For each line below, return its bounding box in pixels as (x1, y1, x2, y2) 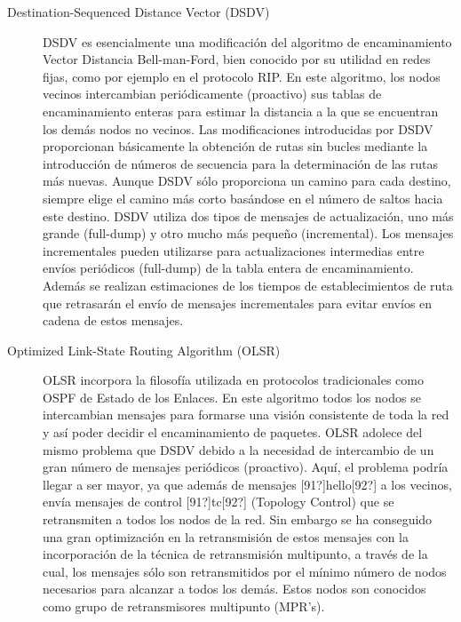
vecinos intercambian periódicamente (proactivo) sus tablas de (43, 84, 382, 103)
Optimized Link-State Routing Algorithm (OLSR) (7, 340, 281, 359)
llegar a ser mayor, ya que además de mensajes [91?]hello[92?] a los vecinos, (43, 474, 452, 493)
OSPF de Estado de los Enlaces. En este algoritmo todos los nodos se (43, 387, 421, 406)
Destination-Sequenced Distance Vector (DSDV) (7, 3, 270, 20)
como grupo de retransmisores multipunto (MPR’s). (43, 597, 325, 615)
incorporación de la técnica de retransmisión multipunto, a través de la (43, 545, 428, 563)
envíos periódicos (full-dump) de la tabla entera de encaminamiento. (43, 259, 414, 277)
